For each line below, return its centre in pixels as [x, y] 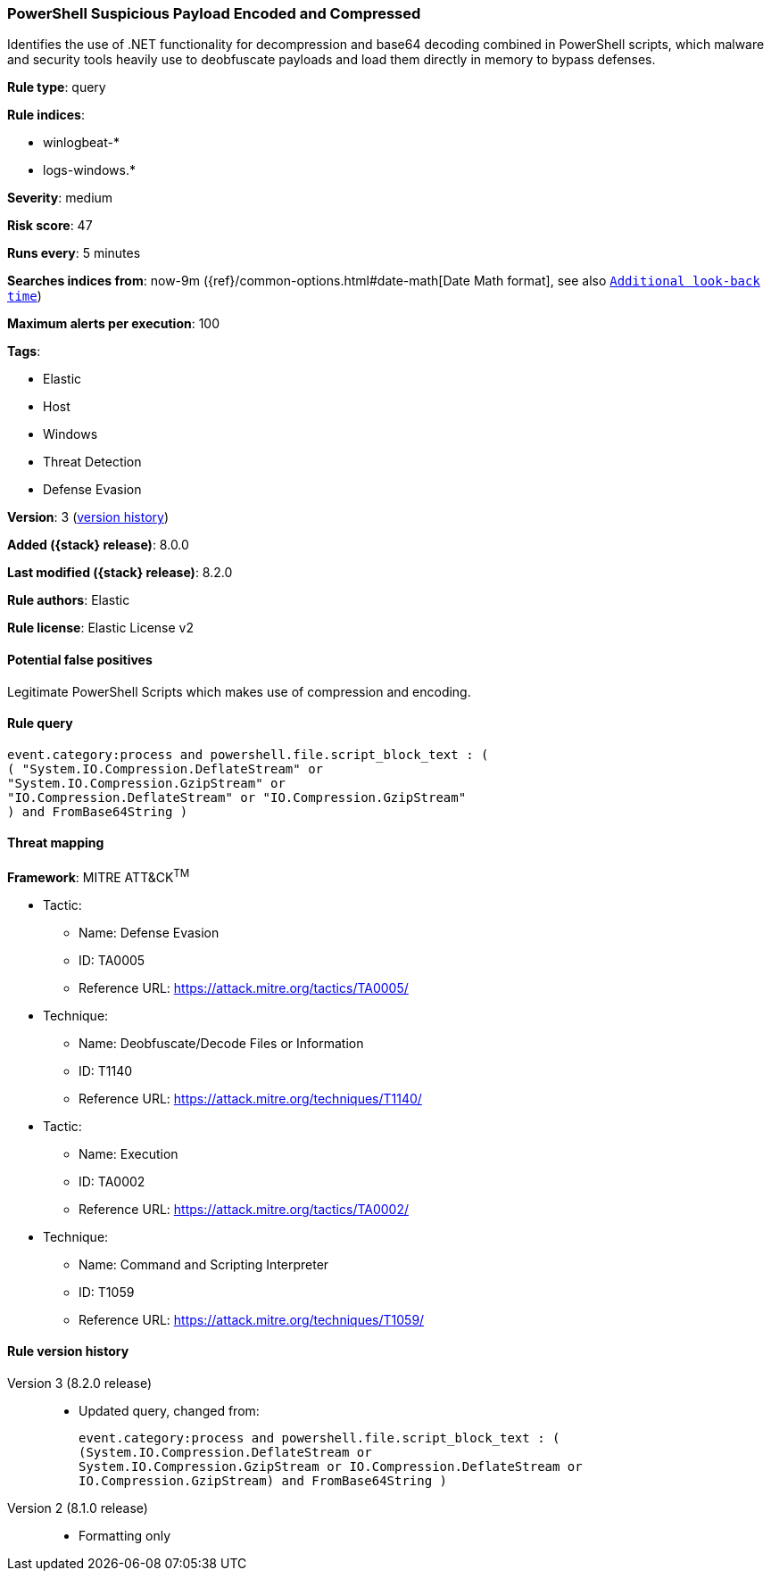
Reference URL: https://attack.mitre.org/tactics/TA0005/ [244, 987]
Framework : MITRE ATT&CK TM [99, 876]
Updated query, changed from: [169, 1410]
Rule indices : [46, 115]
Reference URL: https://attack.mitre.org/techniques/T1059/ [252, 1319]
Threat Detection [92, 462]
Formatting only [125, 1535]
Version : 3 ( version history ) [88, 517]
